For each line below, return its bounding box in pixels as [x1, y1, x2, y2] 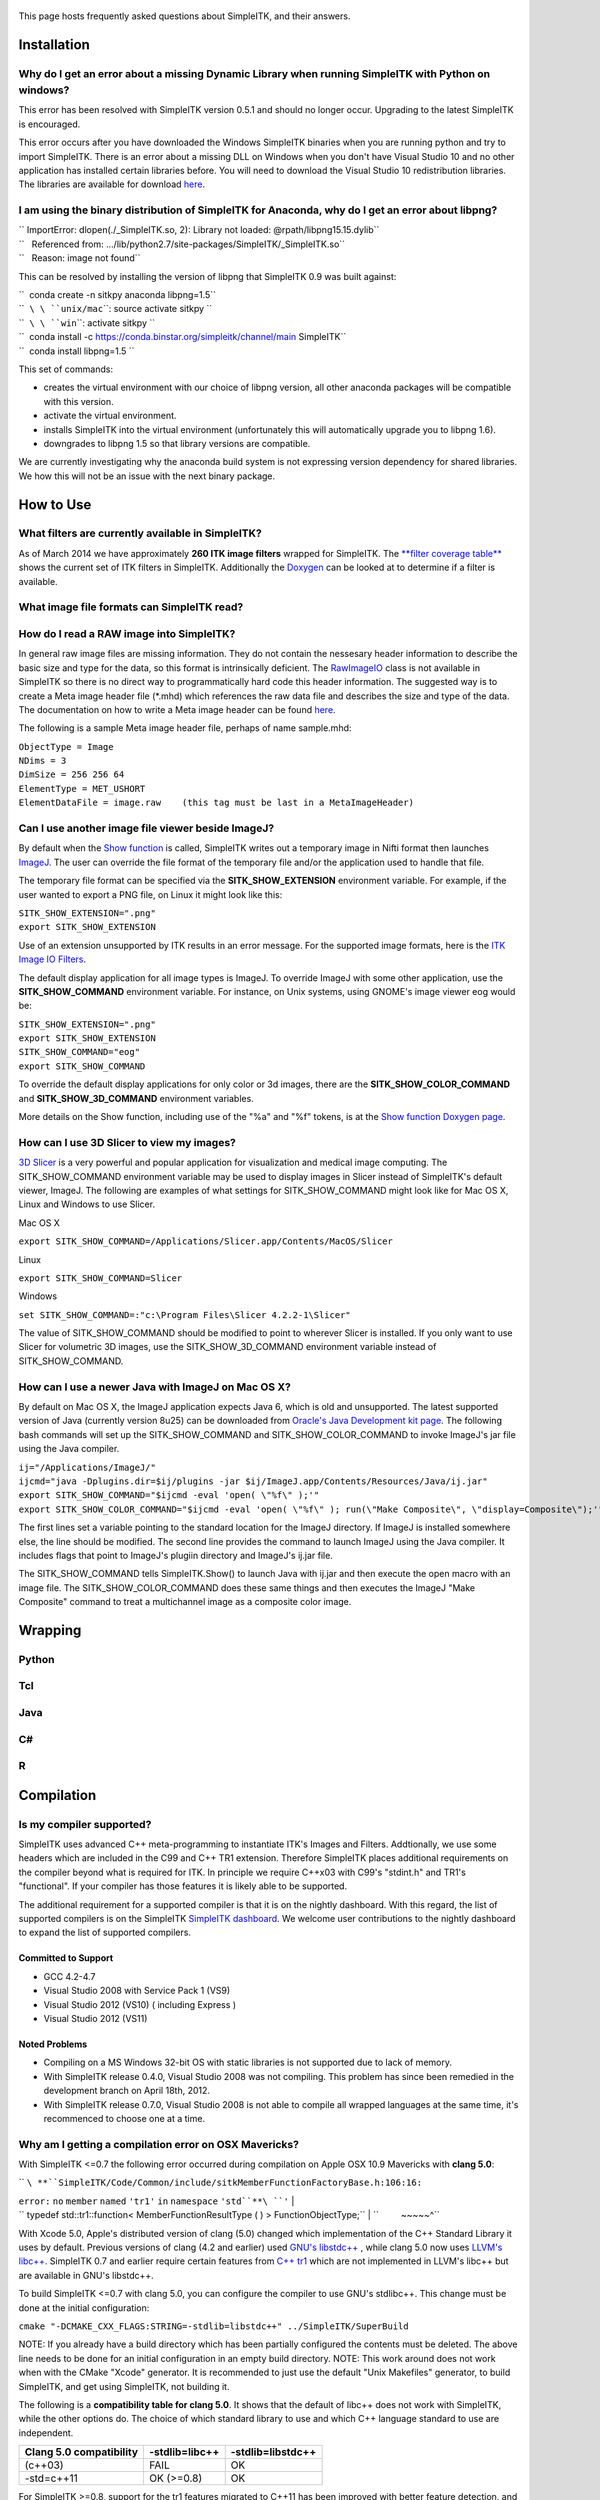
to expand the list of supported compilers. [18, 1926, 192, 1939]
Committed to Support [18, 1952, 114, 1964]
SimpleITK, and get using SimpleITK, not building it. [18, 2380, 230, 2392]
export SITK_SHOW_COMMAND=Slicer [18, 1272, 183, 1284]
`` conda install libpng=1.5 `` [18, 345, 135, 357]
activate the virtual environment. [43, 410, 177, 422]
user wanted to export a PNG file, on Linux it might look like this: [18, 888, 283, 900]
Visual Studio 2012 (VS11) [43, 2012, 148, 2024]
